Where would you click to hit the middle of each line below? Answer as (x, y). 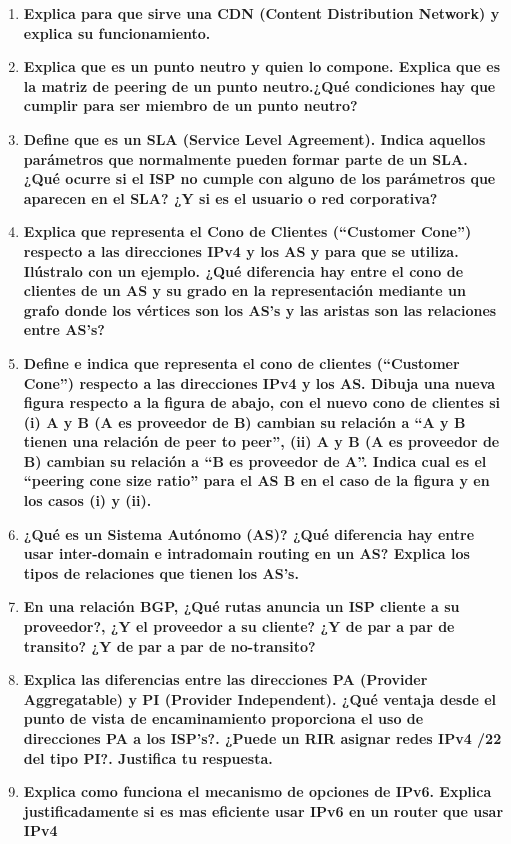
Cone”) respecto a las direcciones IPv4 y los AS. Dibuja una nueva (259, 382)
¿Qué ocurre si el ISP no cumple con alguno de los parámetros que (259, 178)
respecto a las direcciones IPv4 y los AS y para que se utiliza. (241, 250)
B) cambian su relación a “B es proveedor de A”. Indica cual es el (255, 460)
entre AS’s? (64, 329)
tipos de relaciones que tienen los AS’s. (161, 572)
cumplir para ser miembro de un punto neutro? (190, 105)
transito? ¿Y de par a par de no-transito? (169, 645)
